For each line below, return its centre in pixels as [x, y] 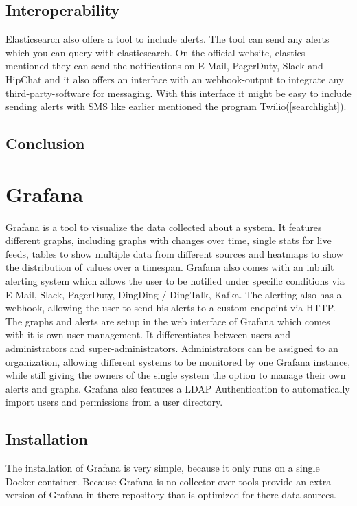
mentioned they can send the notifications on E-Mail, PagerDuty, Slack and [164, 66]
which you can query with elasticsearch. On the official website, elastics [156, 52]
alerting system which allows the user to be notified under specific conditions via [175, 281]
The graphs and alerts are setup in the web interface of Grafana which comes [168, 321]
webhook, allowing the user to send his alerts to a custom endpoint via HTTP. [171, 308]
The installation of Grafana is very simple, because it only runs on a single [163, 468]
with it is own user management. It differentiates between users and [148, 334]
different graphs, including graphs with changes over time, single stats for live [169, 240]
